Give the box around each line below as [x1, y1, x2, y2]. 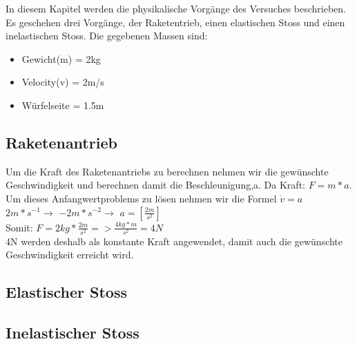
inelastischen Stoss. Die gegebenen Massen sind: [6, 28, 208, 43]
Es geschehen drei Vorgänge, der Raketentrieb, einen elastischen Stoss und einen [6, 15, 345, 29]
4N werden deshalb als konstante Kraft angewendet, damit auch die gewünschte [6, 233, 343, 248]
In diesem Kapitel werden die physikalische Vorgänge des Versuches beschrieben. [6, 1, 346, 15]
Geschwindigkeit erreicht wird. [6, 247, 134, 262]
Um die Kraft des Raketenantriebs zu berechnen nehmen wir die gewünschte [6, 164, 329, 178]
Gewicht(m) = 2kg [21, 51, 101, 66]
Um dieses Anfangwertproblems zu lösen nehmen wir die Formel [6, 191, 277, 205]
